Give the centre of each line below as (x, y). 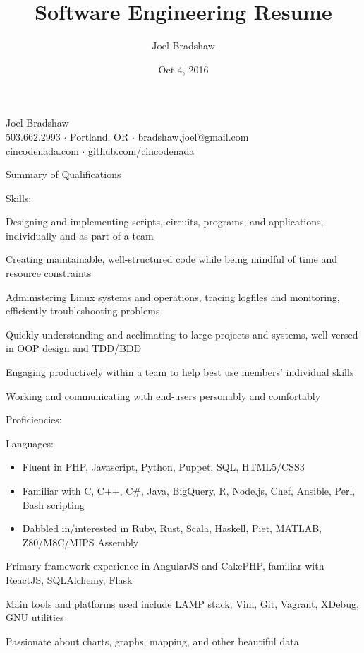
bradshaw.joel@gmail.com (193, 136)
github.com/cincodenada (141, 150)
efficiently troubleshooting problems (83, 311)
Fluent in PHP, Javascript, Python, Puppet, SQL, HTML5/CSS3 (163, 467)
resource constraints (49, 273)
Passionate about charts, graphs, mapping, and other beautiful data (152, 641)
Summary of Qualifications (63, 174)
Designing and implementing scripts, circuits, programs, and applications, (165, 222)
